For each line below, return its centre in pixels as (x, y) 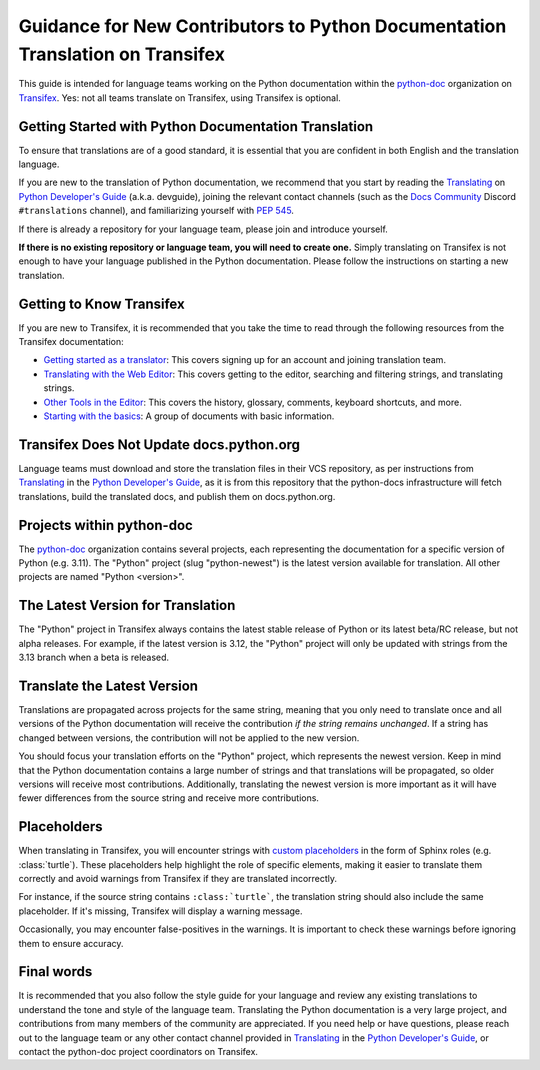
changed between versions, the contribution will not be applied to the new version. (189, 737)
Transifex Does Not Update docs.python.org (159, 444)
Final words (55, 971)
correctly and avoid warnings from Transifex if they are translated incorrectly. (178, 879)
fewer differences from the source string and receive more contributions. (169, 798)
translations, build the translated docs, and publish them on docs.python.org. (177, 496)
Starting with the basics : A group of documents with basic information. (189, 416)
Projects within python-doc (106, 525)
